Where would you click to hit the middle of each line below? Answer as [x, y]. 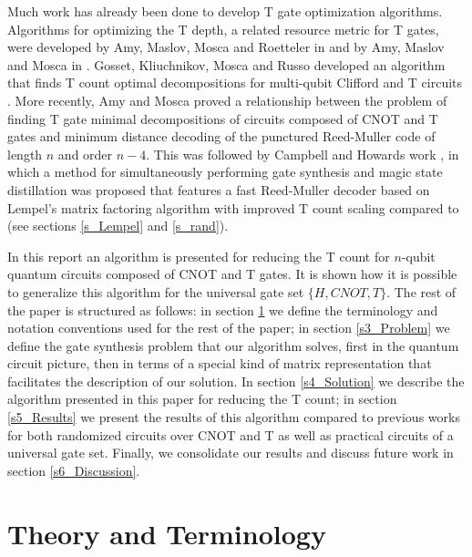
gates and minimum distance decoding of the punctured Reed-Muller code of [221, 136]
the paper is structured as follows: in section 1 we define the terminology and [223, 309]
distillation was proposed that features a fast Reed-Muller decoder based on [219, 189]
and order [85, 154]
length [25, 154]
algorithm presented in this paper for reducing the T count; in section [202, 399]
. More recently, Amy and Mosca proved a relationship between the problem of [227, 100]
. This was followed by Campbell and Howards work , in [303, 154]
